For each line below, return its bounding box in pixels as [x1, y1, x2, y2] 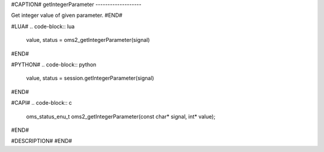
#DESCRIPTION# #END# [11, 138, 72, 145]
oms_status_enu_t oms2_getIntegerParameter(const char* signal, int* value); [26, 113, 216, 120]
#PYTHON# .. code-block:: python [11, 60, 97, 68]
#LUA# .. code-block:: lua [11, 23, 75, 30]
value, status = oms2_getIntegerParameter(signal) [26, 37, 150, 44]
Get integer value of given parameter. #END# [11, 12, 123, 19]
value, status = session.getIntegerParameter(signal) [26, 75, 154, 82]
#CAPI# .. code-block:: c [11, 99, 72, 107]
